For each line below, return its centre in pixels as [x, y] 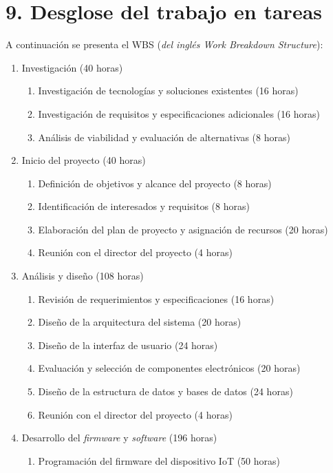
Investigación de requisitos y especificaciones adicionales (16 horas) [179, 113]
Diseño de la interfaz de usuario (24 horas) [128, 345]
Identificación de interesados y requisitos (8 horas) [144, 206]
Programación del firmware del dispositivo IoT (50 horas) [159, 460]
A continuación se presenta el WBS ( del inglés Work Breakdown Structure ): [164, 44]
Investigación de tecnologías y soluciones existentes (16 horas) [168, 91]
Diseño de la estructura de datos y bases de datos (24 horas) [165, 391]
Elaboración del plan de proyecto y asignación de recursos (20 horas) [183, 229]
